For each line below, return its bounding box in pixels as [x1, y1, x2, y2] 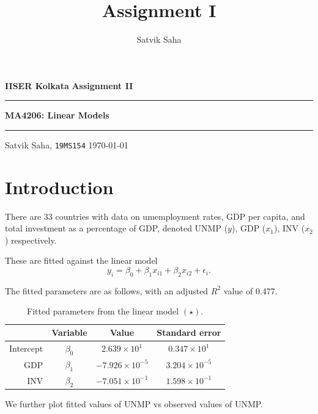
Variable [51, 326, 87, 339]
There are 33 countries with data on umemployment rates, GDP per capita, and [5, 209, 305, 222]
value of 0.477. [223, 284, 278, 297]
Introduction [5, 174, 114, 199]
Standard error [157, 326, 221, 339]
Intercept [9, 342, 43, 355]
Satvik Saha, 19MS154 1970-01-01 [5, 138, 128, 151]
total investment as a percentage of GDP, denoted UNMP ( [5, 222, 228, 234]
